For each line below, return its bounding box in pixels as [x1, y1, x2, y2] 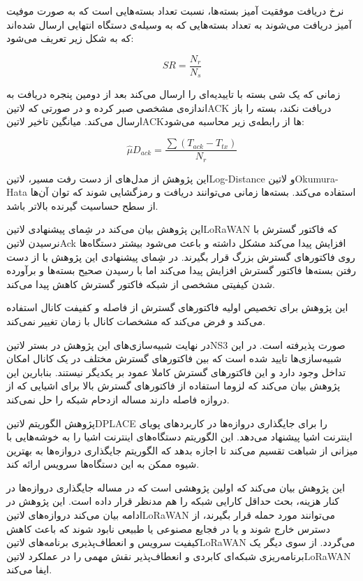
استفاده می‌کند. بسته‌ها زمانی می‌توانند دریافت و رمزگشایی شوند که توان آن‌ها [30, 185, 356, 199]
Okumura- [295, 171, 339, 185]
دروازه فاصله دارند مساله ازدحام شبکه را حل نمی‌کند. [6, 392, 230, 406]
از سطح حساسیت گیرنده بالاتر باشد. [6, 198, 158, 213]
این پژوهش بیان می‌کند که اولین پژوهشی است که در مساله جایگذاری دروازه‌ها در [6, 480, 346, 494]
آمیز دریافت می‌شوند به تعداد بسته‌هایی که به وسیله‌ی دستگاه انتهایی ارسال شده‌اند [6, 17, 352, 31]
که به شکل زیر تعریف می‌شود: [6, 31, 134, 45]
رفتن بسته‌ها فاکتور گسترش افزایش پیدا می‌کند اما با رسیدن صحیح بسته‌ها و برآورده [6, 263, 356, 278]
